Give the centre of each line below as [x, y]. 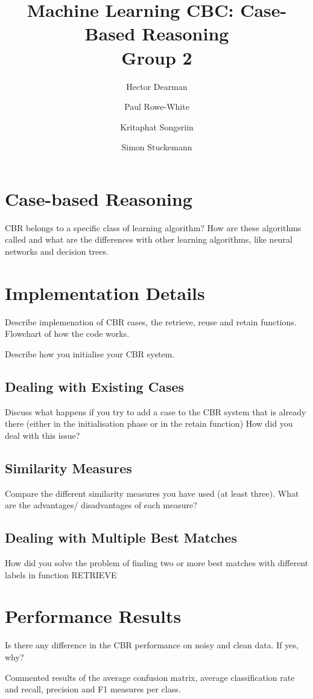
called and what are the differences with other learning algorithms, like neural [149, 239]
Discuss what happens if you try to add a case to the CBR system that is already [156, 411]
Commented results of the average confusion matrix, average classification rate [150, 677]
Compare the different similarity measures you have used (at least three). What [152, 493]
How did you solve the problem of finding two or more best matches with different [157, 563]
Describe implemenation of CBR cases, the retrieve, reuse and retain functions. [151, 321]
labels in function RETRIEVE [61, 574]
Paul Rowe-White [157, 107]
